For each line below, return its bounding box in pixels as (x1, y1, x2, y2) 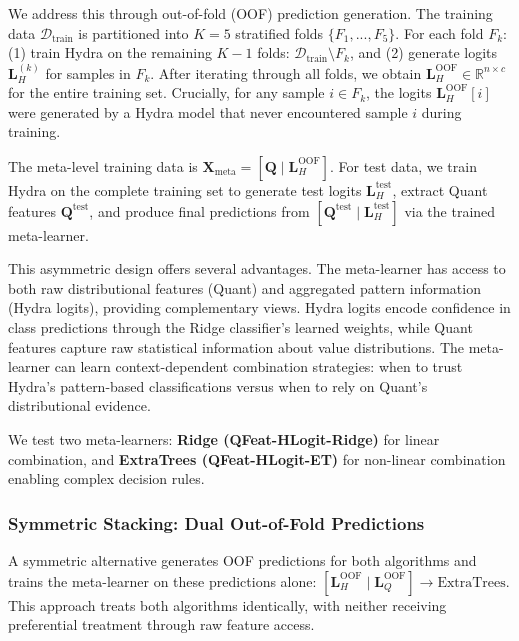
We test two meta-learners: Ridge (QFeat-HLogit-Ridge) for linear (8, 428, 440, 449)
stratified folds (235, 22, 324, 43)
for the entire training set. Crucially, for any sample (8, 82, 325, 103)
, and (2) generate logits (349, 42, 498, 63)
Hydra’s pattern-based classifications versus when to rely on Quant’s (8, 375, 428, 396)
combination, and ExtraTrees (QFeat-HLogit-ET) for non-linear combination (8, 448, 506, 469)
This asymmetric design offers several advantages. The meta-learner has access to (8, 258, 506, 279)
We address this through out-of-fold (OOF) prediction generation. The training (8, 3, 493, 23)
